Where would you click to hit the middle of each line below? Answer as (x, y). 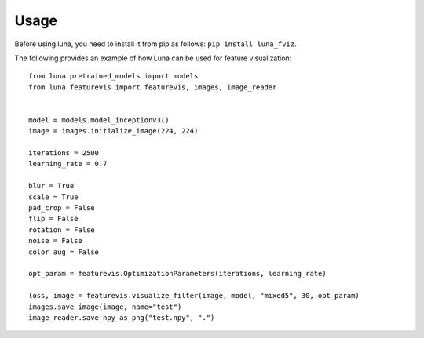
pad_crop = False (62, 208)
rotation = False (62, 230)
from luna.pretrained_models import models (113, 76)
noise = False (55, 241)
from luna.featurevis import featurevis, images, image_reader (153, 87)
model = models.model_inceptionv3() (99, 120)
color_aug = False (64, 252)
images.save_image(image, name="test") (105, 307)
